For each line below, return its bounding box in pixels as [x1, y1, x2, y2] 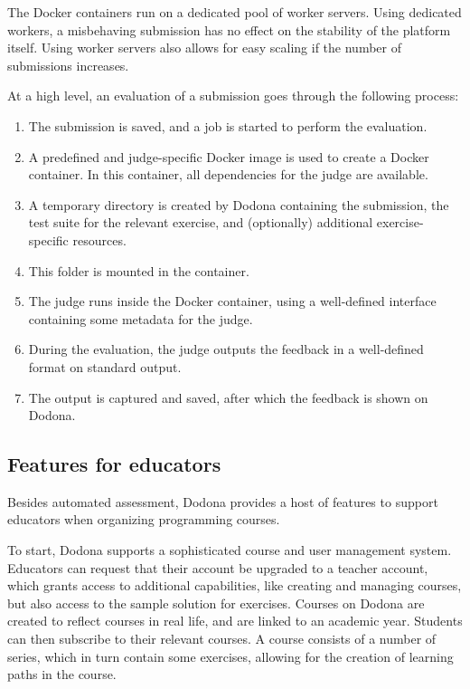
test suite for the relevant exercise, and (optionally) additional [28, 213, 373, 232]
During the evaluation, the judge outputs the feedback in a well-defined [28, 340, 424, 359]
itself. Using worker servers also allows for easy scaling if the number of [7, 38, 401, 57]
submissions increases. [7, 55, 129, 74]
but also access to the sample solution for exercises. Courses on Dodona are [7, 593, 425, 612]
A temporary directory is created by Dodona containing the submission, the [28, 195, 449, 214]
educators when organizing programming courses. [7, 510, 280, 529]
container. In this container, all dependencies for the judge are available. [28, 165, 428, 184]
